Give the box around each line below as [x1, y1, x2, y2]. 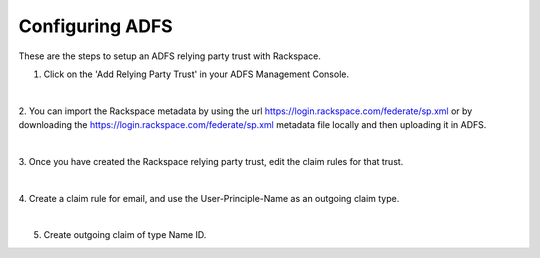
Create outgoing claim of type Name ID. [43, 229, 207, 241]
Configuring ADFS [18, 15, 174, 37]
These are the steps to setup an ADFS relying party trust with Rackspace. [18, 50, 322, 62]
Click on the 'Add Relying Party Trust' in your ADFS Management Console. [43, 68, 350, 80]
